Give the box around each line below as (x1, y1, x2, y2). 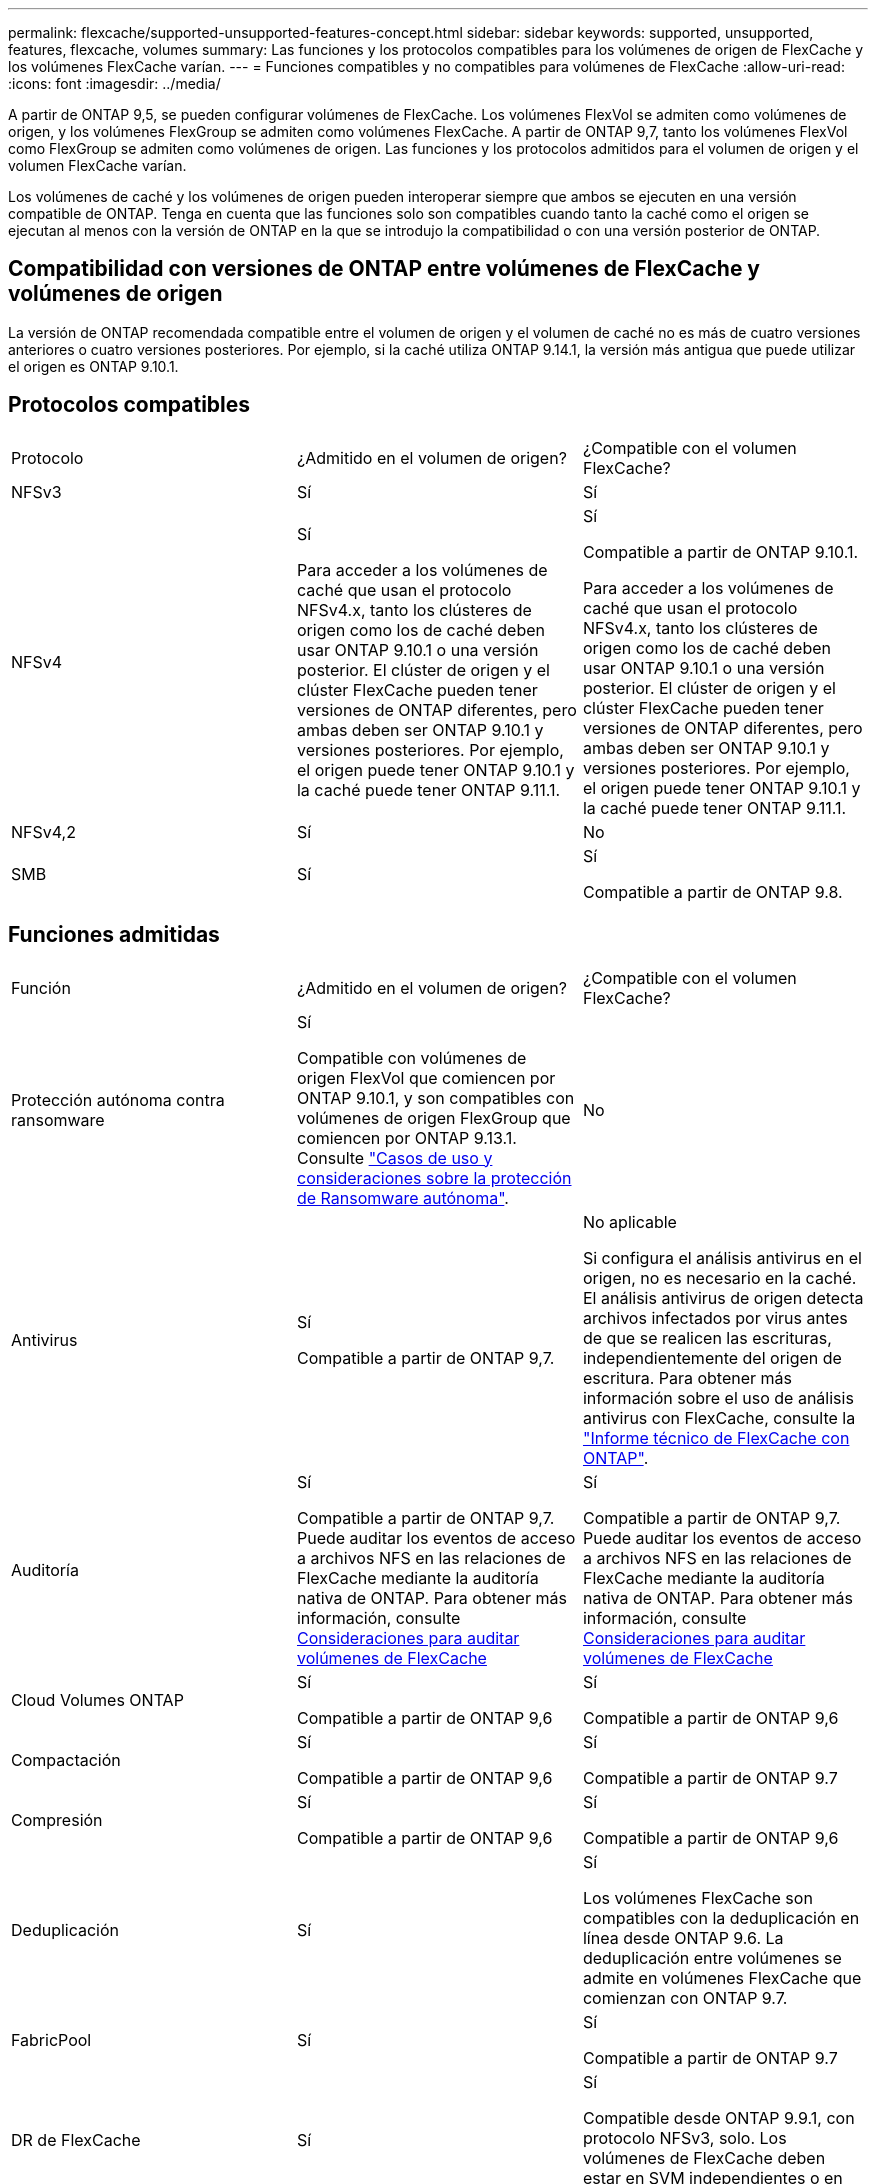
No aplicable (582, 1211, 677, 1232)
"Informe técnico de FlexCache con (582, 1427, 850, 1448)
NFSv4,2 (11, 821, 76, 842)
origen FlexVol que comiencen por (296, 1067, 556, 1088)
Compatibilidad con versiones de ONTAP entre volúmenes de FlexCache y (8, 256, 761, 282)
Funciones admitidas (8, 922, 220, 948)
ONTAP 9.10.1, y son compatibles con (296, 1087, 575, 1108)
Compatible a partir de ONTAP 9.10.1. (582, 541, 859, 562)
